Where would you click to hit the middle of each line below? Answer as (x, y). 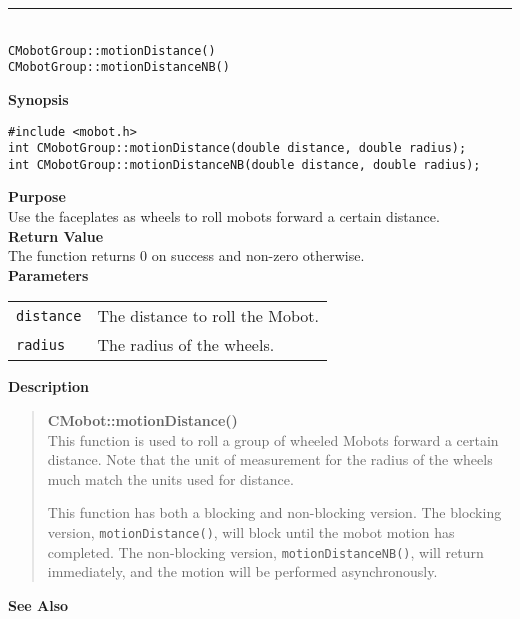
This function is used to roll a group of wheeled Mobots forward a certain (273, 439)
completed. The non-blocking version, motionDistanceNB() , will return (265, 551)
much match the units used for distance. (170, 478)
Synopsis (38, 98)
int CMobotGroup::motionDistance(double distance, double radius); (237, 148)
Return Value (56, 235)
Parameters (48, 274)
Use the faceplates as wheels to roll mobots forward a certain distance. (224, 216)
